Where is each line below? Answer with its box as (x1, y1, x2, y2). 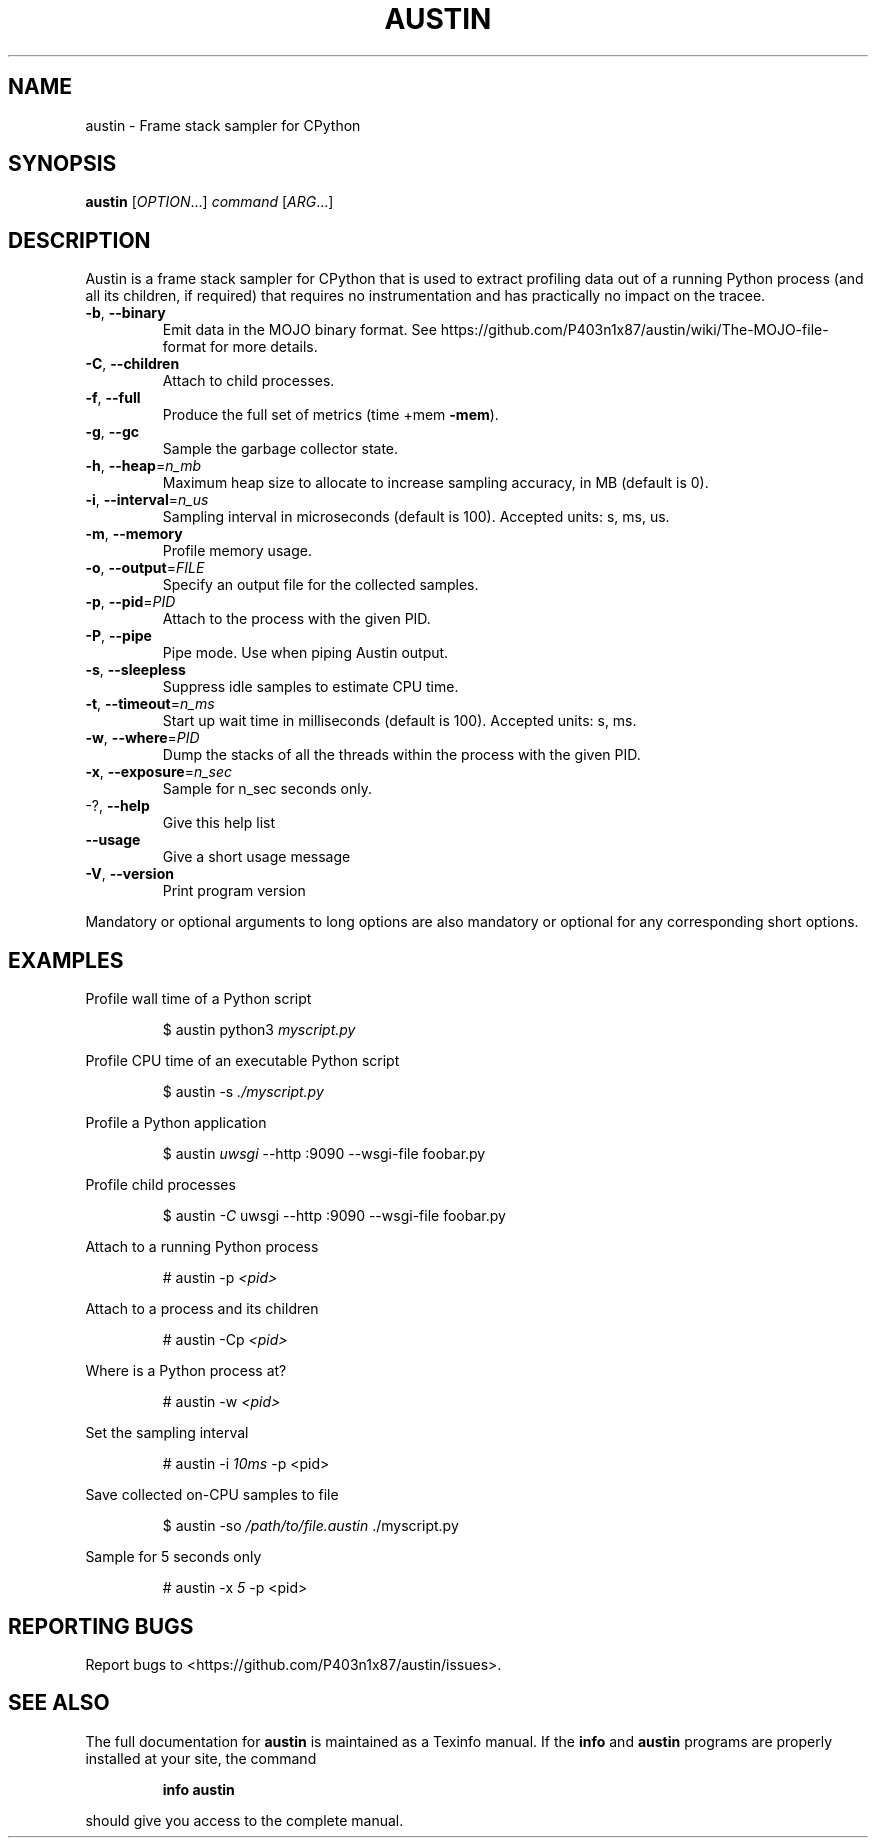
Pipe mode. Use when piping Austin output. (162, 644, 449, 662)
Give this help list (162, 814, 275, 832)
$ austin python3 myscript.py (162, 1021, 356, 1039)
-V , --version (85, 865, 174, 883)
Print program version (162, 882, 306, 900)
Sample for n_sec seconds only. (162, 780, 373, 798)
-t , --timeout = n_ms (85, 695, 215, 713)
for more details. (210, 338, 318, 356)
